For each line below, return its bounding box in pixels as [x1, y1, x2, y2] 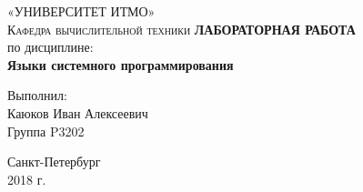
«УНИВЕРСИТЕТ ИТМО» [7, 2, 156, 20]
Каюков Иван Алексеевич [7, 103, 148, 122]
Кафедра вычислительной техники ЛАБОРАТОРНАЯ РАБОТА [7, 19, 356, 38]
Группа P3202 [7, 121, 85, 140]
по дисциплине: [7, 37, 94, 56]
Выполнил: [7, 86, 67, 105]
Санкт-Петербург [7, 152, 101, 171]
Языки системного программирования [7, 55, 234, 74]
